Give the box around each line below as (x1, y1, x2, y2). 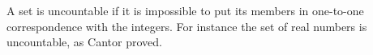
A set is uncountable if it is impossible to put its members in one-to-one (6, 2, 364, 18)
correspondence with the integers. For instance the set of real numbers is (6, 18, 367, 34)
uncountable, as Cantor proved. (6, 33, 162, 50)
